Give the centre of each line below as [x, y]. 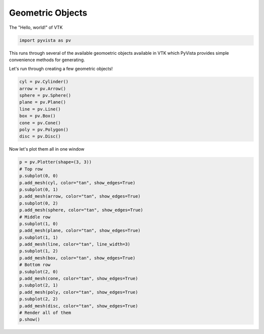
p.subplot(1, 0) [39, 223]
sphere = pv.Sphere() [45, 96]
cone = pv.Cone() [40, 123]
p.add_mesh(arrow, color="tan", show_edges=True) [80, 196]
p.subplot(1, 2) [39, 251]
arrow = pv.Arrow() [43, 89]
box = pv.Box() [37, 116]
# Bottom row [35, 265]
